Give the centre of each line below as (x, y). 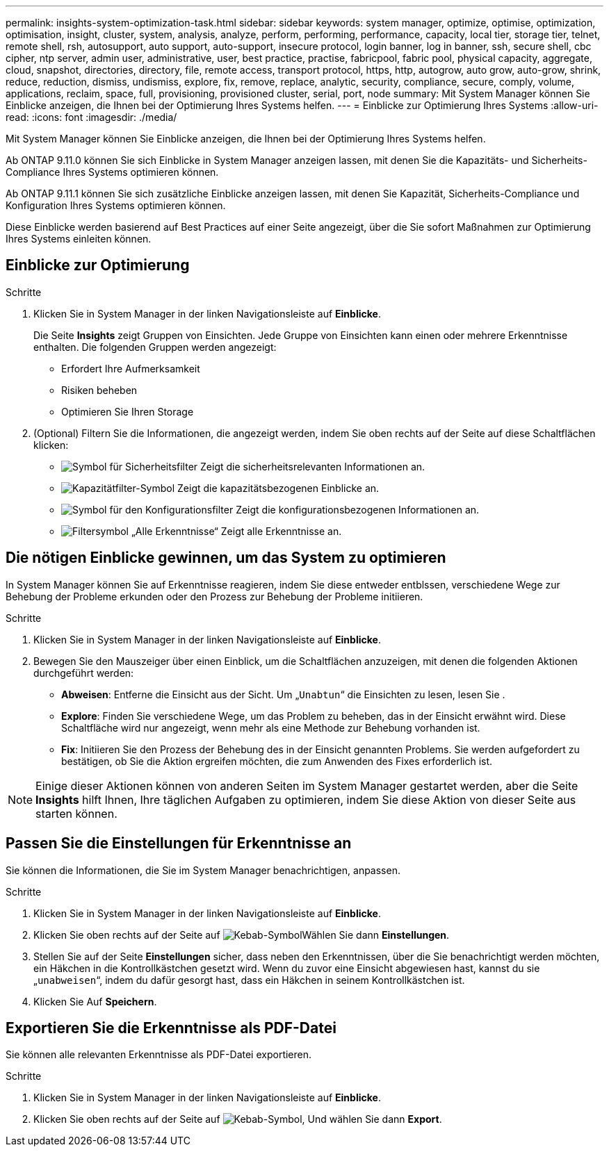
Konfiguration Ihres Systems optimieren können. (116, 205)
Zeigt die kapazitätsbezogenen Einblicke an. (278, 488)
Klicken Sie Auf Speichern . (95, 1001)
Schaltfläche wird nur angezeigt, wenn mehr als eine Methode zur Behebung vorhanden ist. (271, 727)
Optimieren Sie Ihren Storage (128, 411)
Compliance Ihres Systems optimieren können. (112, 172)
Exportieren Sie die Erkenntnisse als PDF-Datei (171, 1028)
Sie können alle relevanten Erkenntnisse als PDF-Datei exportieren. (159, 1055)
